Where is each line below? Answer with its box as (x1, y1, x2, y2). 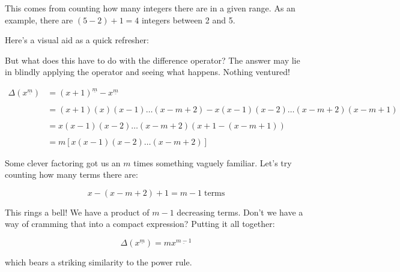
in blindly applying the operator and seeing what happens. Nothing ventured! (5, 65, 290, 78)
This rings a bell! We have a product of (5, 205, 150, 218)
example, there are (5, 13, 73, 26)
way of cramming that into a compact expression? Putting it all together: (5, 217, 275, 230)
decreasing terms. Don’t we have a (177, 205, 303, 218)
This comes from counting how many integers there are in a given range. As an (5, 2, 295, 14)
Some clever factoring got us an (5, 156, 121, 169)
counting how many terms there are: (5, 168, 138, 181)
